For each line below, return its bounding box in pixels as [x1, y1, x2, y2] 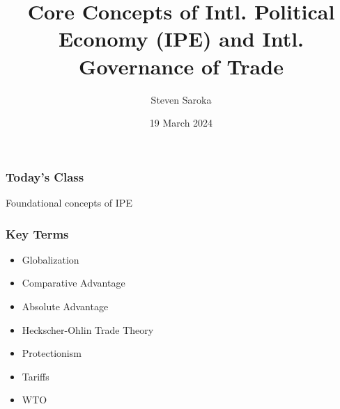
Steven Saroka [150, 92, 212, 106]
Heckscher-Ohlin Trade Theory [22, 322, 154, 337]
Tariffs [22, 369, 49, 383]
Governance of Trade [79, 51, 284, 80]
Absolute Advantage [22, 298, 109, 313]
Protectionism [22, 346, 82, 360]
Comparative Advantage [22, 275, 125, 290]
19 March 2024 [149, 115, 213, 130]
